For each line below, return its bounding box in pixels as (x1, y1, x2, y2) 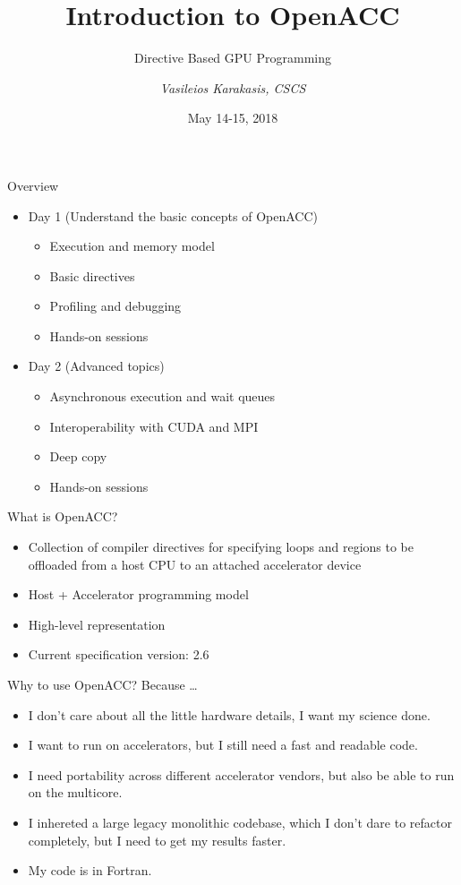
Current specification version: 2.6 (28, 645, 209, 664)
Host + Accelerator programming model (28, 585, 249, 604)
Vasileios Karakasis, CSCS (159, 78, 306, 97)
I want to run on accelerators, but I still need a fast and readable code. (28, 735, 418, 754)
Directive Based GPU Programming (133, 48, 331, 67)
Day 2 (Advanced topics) (28, 357, 165, 375)
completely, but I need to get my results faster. (28, 830, 286, 849)
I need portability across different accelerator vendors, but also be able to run (28, 765, 455, 784)
